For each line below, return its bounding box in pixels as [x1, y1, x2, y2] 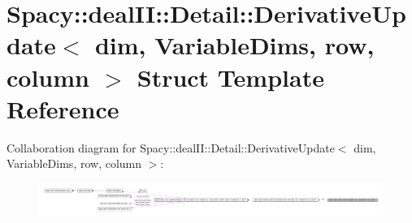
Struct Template [137, 60, 324, 93]
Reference [7, 92, 119, 125]
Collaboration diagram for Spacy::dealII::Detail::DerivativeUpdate [7, 139, 335, 156]
